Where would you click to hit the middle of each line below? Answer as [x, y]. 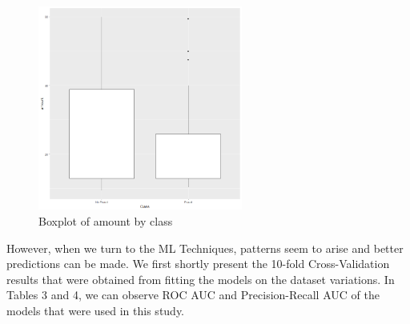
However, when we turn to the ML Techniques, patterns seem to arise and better [205, 248]
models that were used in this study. [96, 310]
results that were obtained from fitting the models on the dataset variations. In [201, 279]
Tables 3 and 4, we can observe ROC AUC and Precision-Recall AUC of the [193, 295]
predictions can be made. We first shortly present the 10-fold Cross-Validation [198, 264]
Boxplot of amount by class [106, 220]
